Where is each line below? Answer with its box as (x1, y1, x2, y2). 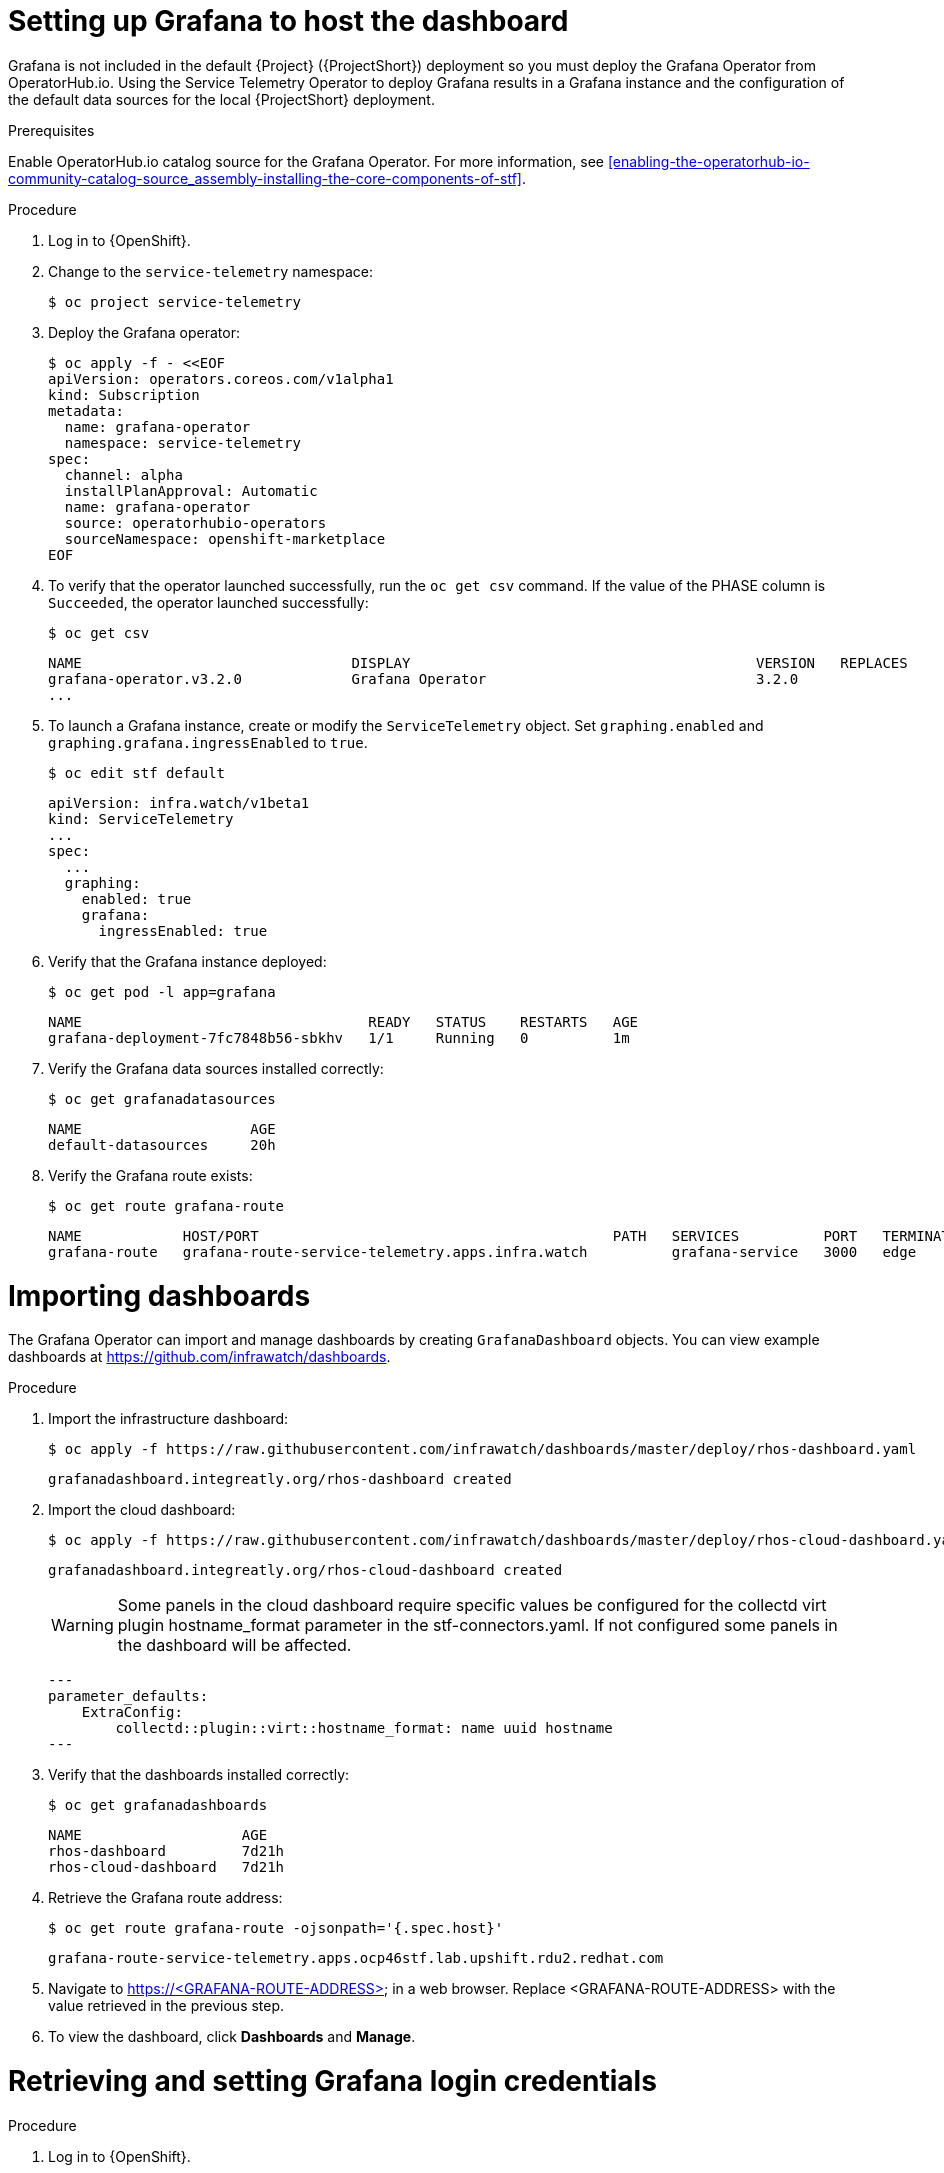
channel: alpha (64, 466, 183, 483)
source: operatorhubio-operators (64, 514, 327, 531)
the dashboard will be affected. (117, 1635, 352, 1656)
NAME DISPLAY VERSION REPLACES (48, 654, 908, 671)
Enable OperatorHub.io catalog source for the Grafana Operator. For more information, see (8, 152, 604, 170)
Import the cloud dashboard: (48, 1501, 236, 1519)
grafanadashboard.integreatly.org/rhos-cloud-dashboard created (48, 1562, 563, 1579)
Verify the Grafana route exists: (48, 1166, 253, 1184)
